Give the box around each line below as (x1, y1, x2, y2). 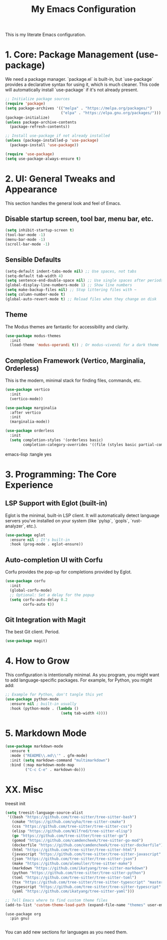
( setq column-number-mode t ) (5, 292, 66, 297)
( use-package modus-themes (5, 333, 61, 338)
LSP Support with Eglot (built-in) (5, 499, 108, 507)
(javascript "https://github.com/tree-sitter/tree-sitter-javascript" (11, 852, 162, 857)
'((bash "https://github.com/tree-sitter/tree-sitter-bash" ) (7, 815, 137, 820)
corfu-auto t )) (23, 602, 55, 607)
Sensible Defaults (5, 255, 61, 264)
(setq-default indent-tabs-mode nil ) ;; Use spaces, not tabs (5, 268, 137, 274)
